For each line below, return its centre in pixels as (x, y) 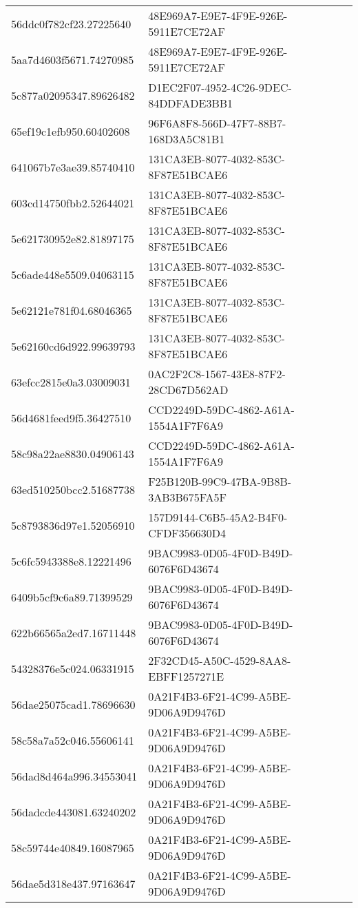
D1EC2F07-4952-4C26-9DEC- (220, 87)
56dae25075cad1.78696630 (73, 704)
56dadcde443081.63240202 (74, 812)
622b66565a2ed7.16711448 (74, 632)
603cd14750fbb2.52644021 (73, 203)
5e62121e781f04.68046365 (72, 310)
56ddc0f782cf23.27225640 (71, 23)
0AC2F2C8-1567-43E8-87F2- (217, 374)
